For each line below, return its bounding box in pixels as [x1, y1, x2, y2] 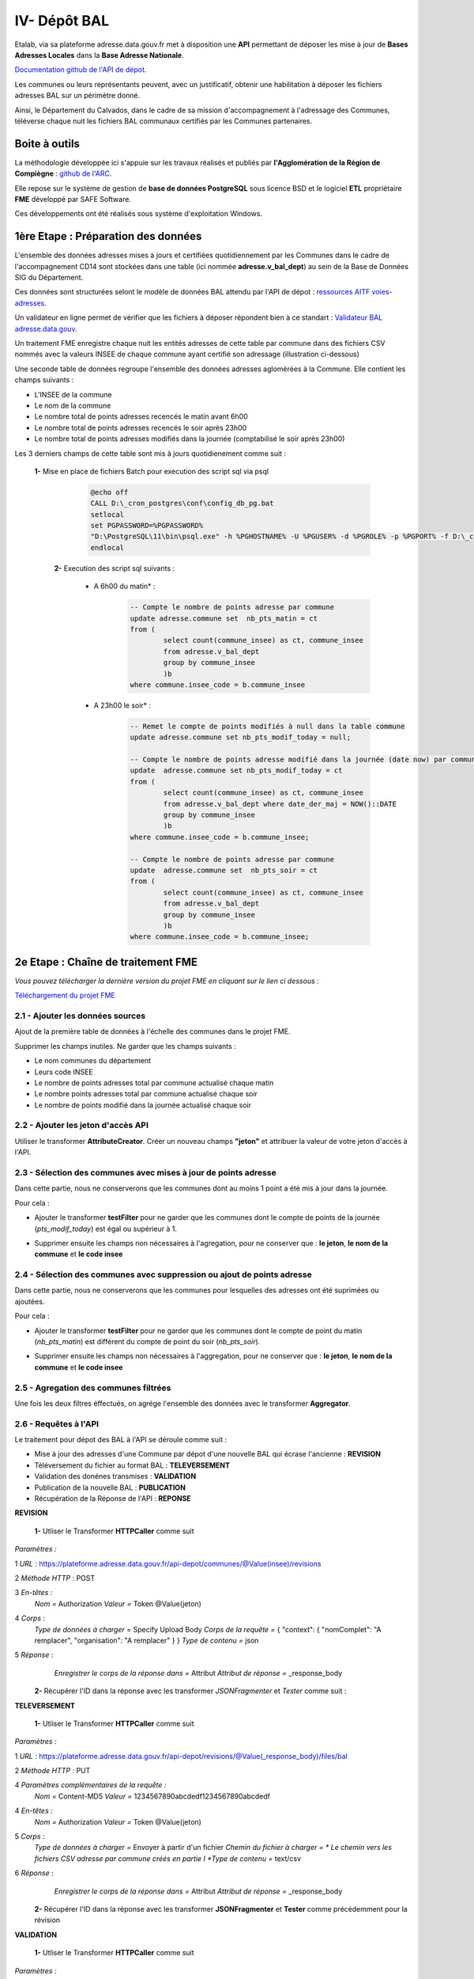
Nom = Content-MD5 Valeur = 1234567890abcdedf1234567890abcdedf [34, 1791, 271, 1801]
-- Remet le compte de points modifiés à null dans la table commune [130, 721, 405, 731]
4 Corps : [14, 1613, 46, 1623]
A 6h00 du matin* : [93, 582, 156, 591]
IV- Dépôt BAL [14, 12, 110, 29]
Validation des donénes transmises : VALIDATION [34, 1472, 197, 1481]
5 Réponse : [14, 1650, 54, 1660]
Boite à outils [14, 137, 81, 150]
